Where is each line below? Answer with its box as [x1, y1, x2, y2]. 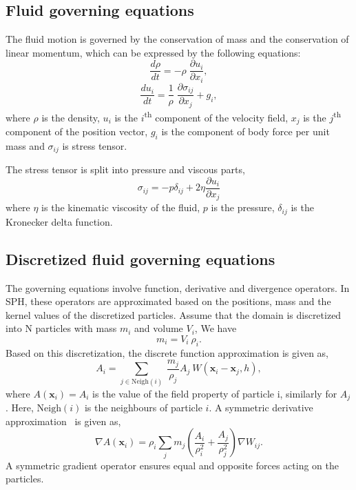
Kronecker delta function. [6, 214, 113, 228]
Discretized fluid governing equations [6, 248, 275, 269]
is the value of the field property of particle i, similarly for [92, 386, 337, 400]
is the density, [41, 110, 100, 124]
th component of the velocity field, [144, 108, 289, 124]
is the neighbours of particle [84, 400, 202, 414]
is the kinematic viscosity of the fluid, [41, 200, 200, 215]
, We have [194, 321, 237, 335]
